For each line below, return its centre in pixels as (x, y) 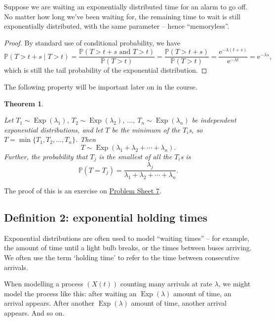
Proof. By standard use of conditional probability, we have (92, 42)
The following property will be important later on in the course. (101, 87)
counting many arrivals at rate (166, 284)
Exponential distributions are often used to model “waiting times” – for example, (127, 238)
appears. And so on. (34, 313)
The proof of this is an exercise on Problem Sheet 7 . (83, 191)
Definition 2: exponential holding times (106, 217)
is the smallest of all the (136, 157)
